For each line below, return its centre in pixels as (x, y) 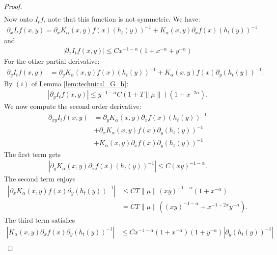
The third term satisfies (40, 219)
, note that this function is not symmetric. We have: (122, 19)
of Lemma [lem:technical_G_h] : (80, 83)
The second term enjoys (40, 179)
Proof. (13, 6)
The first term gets (32, 154)
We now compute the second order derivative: (73, 106)
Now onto (18, 19)
